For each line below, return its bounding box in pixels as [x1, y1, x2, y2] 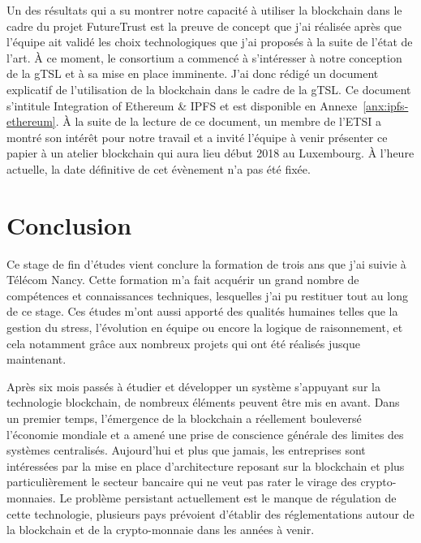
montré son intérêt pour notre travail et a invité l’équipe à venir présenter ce [6, 128, 388, 145]
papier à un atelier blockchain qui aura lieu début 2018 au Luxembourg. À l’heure [6, 144, 415, 162]
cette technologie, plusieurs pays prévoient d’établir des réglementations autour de [6, 505, 415, 522]
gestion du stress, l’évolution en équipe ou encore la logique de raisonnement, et [6, 319, 403, 336]
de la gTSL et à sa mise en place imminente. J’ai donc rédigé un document [6, 65, 379, 82]
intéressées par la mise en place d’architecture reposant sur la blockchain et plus [6, 457, 405, 474]
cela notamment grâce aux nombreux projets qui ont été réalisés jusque [6, 334, 360, 351]
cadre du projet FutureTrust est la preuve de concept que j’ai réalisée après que [6, 17, 402, 34]
